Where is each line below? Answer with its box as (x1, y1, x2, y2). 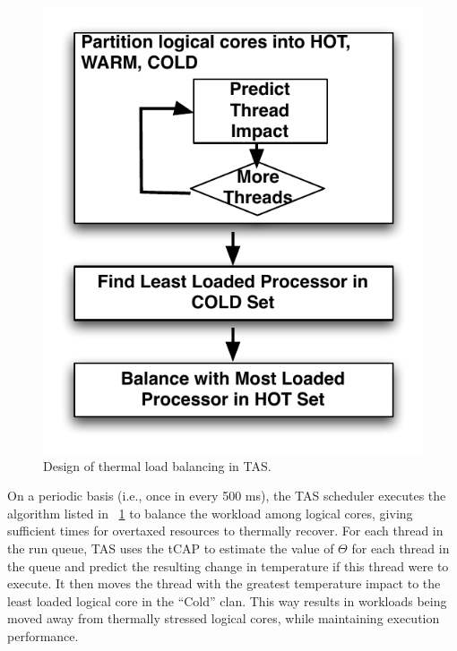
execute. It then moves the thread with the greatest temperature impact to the (7, 574, 441, 593)
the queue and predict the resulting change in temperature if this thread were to (7, 556, 449, 575)
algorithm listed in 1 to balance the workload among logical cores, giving (7, 503, 413, 522)
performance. (7, 627, 79, 646)
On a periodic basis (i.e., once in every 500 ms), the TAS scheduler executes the (7, 486, 446, 505)
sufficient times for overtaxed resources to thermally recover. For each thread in (7, 521, 444, 540)
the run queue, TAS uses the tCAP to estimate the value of (7, 539, 334, 558)
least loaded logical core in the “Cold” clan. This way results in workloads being (7, 591, 447, 610)
